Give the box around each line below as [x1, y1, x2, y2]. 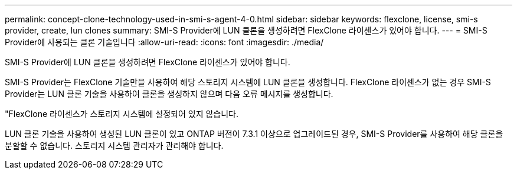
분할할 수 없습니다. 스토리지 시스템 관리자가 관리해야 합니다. [5, 140, 224, 150]
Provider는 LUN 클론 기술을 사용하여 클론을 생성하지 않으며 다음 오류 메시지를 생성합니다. [5, 89, 333, 99]
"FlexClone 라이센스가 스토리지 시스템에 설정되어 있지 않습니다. [5, 109, 239, 119]
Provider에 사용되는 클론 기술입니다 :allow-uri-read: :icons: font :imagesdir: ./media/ [5, 37, 324, 47]
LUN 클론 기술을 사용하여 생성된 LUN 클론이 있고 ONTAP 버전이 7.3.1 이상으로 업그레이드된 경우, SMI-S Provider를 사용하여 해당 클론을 [5, 129, 503, 139]
